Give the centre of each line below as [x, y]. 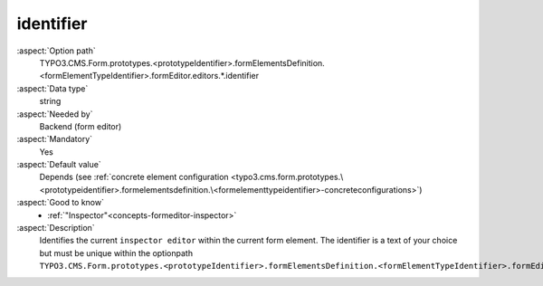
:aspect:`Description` [56, 228]
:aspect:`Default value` [59, 165]
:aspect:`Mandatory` [55, 139]
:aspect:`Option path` [56, 51]
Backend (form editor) [81, 126]
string [50, 101]
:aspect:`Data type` [52, 88]
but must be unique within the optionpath [116, 253]
